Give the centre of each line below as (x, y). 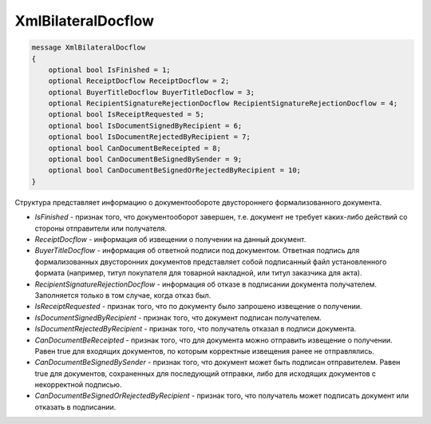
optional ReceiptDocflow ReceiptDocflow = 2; (139, 81)
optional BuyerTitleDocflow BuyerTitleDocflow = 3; (152, 92)
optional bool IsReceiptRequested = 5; (127, 115)
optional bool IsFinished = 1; (109, 69)
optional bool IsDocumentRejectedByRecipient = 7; (149, 137)
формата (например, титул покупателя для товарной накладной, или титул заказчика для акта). (198, 273)
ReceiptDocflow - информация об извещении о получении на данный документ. (170, 239)
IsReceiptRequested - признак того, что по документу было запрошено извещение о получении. (198, 307)
